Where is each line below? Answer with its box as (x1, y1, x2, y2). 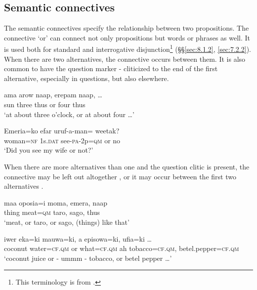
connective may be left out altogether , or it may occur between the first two (4, 171, 236, 181)
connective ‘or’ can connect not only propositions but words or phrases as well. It (4, 32, 251, 42)
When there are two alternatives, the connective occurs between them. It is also (4, 53, 246, 64)
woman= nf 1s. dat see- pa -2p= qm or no (4, 135, 121, 145)
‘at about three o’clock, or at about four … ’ (4, 109, 134, 119)
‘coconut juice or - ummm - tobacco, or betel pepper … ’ (4, 252, 172, 263)
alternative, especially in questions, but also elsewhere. (4, 73, 169, 83)
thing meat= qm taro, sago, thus (4, 207, 100, 217)
